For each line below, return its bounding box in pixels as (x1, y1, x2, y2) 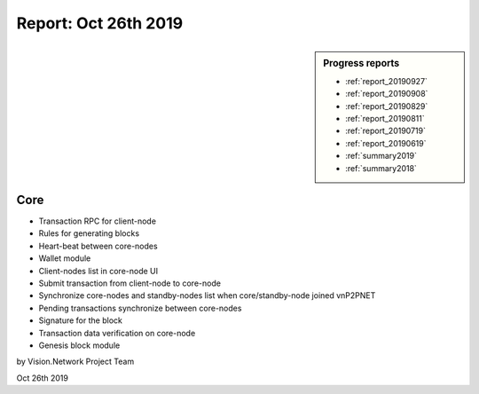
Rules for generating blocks (38, 228, 140, 239)
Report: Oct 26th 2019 (16, 13, 184, 33)
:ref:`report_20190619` (345, 138, 427, 148)
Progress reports (323, 57, 400, 69)
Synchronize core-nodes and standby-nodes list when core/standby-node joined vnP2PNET (38, 290, 376, 301)
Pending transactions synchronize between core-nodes (38, 303, 242, 313)
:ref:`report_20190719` (345, 125, 426, 137)
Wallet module (38, 253, 91, 264)
